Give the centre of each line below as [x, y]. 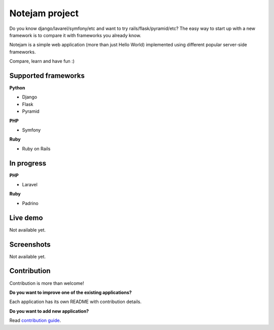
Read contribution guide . [35, 320]
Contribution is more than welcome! [47, 283]
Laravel [30, 185]
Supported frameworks [47, 75]
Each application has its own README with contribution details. [76, 302]
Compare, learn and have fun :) [42, 61]
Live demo [26, 218]
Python [17, 88]
